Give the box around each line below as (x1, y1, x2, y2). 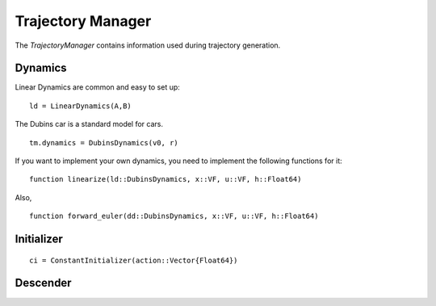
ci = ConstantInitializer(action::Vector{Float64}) (29, 255, 238, 265)
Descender (15, 276, 72, 290)
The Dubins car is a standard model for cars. (15, 119, 164, 129)
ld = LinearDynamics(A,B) (29, 101, 132, 111)
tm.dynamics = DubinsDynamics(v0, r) (29, 138, 179, 147)
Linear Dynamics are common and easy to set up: (15, 82, 181, 92)
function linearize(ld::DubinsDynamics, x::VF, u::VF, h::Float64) (29, 174, 302, 184)
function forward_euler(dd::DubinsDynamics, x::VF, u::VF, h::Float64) (29, 212, 319, 221)
